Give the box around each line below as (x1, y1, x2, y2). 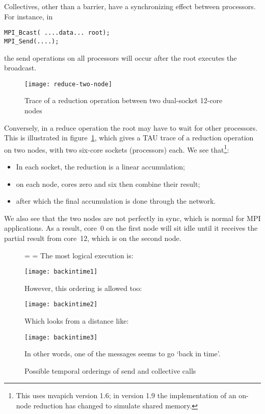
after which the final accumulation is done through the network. (16, 196, 216, 206)
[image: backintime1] (24, 268, 98, 276)
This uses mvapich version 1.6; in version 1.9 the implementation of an (16, 390, 236, 401)
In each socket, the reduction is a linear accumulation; (16, 161, 185, 172)
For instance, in (4, 11, 53, 21)
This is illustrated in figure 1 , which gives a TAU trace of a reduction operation (4, 132, 254, 143)
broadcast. (4, 62, 37, 73)
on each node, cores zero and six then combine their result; (16, 178, 200, 189)
